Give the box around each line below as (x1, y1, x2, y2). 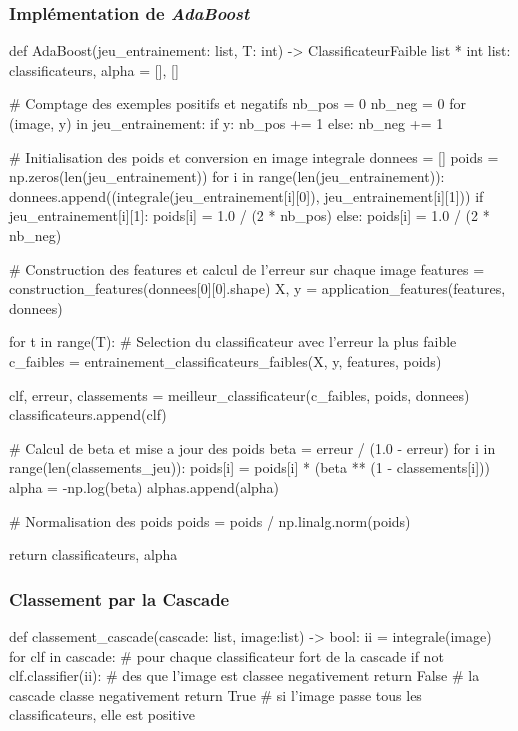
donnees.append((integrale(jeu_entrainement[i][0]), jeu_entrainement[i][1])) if (9, 185, 484, 206)
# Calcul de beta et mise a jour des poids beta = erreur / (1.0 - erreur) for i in (9, 437, 496, 458)
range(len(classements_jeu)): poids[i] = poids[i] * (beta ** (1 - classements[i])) (9, 457, 490, 478)
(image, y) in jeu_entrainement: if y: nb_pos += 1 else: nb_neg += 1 (9, 113, 444, 133)
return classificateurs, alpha (9, 544, 178, 565)
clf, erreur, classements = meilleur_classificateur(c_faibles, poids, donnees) (9, 384, 470, 405)
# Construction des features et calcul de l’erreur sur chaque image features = (9, 258, 485, 279)
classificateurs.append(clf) (9, 404, 167, 425)
